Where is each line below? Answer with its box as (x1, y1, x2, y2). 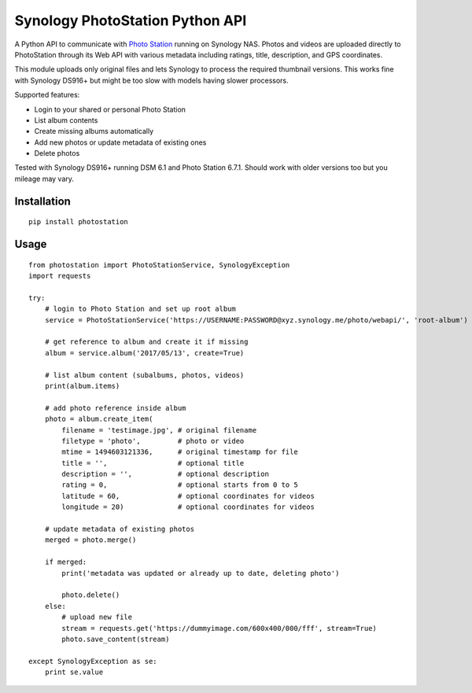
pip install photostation (28, 217, 129, 227)
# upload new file (61, 613, 133, 621)
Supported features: (14, 90, 80, 100)
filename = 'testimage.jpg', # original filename (61, 426, 257, 434)
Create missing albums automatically (34, 127, 154, 136)
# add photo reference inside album (44, 404, 186, 412)
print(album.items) (44, 382, 120, 390)
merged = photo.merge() (44, 536, 137, 544)
